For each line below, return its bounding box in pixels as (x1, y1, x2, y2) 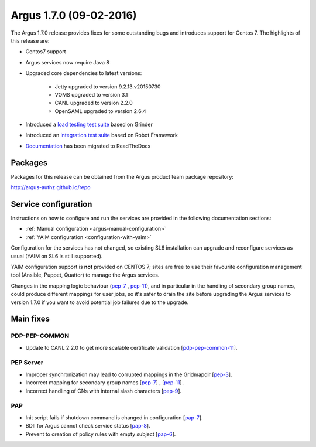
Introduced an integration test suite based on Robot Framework (25, 132, 178, 139)
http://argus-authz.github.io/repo (11, 184, 91, 191)
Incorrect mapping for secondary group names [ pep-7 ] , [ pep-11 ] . (25, 379, 185, 386)
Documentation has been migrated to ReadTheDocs (25, 142, 151, 149)
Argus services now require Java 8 (25, 59, 109, 66)
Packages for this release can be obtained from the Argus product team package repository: (11, 173, 234, 180)
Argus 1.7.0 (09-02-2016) (11, 9, 137, 22)
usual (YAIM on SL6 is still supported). (11, 252, 103, 260)
